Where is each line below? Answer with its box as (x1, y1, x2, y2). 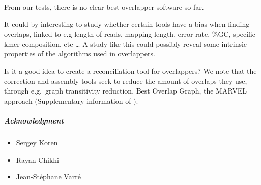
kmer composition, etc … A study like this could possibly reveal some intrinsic (4, 38, 247, 49)
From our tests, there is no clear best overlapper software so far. (4, 2, 204, 12)
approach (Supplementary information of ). (4, 95, 138, 106)
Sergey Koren (16, 137, 58, 147)
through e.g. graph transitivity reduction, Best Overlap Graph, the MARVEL (4, 85, 247, 96)
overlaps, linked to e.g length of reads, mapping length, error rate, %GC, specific (4, 28, 256, 39)
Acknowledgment (4, 115, 64, 126)
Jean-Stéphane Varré (16, 171, 81, 182)
